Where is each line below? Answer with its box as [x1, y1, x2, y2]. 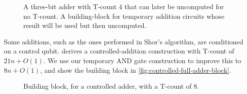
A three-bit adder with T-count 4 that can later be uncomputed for [23, 1, 224, 11]
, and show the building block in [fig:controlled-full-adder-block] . [40, 65, 231, 75]
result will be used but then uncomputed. [23, 20, 147, 30]
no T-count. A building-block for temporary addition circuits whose [23, 11, 225, 21]
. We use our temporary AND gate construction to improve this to [43, 55, 242, 65]
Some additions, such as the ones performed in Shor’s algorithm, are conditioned [4, 36, 244, 46]
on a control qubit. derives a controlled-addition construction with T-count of [4, 46, 234, 56]
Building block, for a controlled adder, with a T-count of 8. [23, 81, 199, 91]
